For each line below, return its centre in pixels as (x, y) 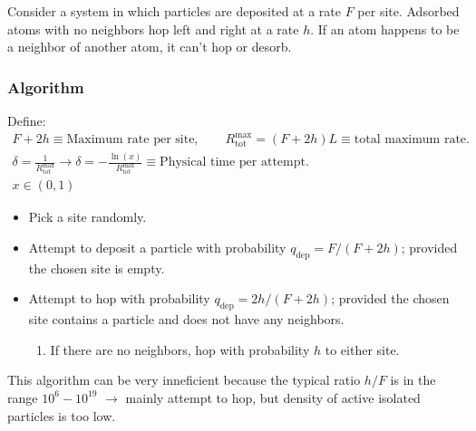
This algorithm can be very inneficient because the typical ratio (184, 380)
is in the (413, 380)
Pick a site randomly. (87, 217)
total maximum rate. (412, 140)
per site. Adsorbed (408, 11)
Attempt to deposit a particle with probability (157, 247)
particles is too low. (62, 415)
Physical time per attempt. (234, 163)
